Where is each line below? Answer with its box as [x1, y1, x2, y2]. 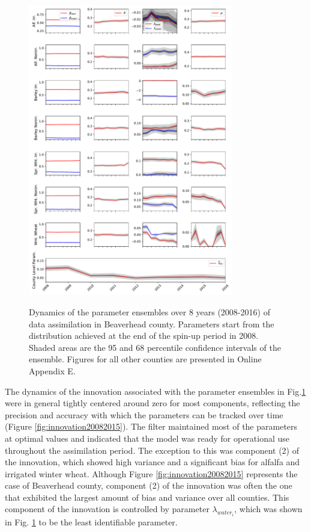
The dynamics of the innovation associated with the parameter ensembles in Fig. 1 [5, 385, 306, 397]
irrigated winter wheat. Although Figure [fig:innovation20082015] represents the [5, 467, 298, 480]
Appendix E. [29, 364, 76, 377]
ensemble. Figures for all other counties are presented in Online [29, 353, 262, 365]
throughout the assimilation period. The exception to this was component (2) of [5, 444, 300, 456]
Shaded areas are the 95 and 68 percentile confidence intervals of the [29, 341, 281, 353]
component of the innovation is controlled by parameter [5, 503, 210, 515]
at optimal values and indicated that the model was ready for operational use [5, 431, 290, 444]
